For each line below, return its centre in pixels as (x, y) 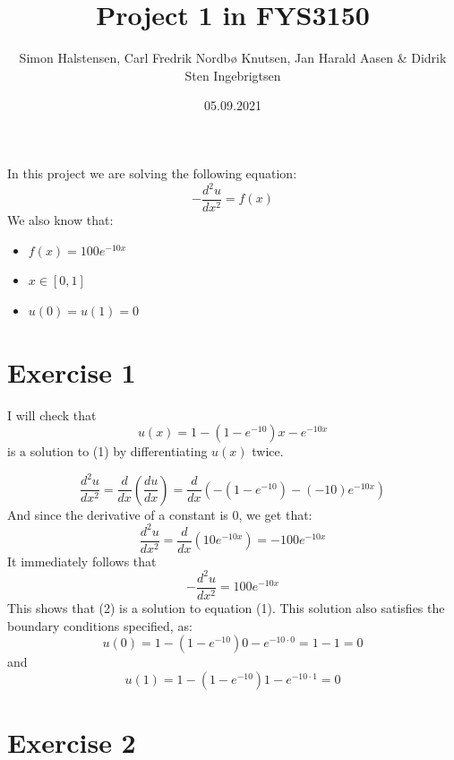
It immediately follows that (82, 561)
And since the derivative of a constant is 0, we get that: (160, 514)
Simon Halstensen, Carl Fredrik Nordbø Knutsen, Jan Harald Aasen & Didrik (233, 58)
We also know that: (60, 220)
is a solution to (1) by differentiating (107, 451)
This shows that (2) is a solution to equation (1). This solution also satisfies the (226, 608)
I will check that (52, 415)
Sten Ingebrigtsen (233, 75)
